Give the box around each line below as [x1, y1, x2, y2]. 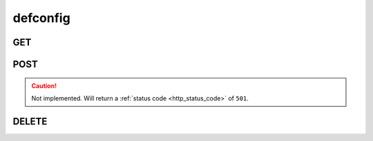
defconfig [12, 10, 70, 25]
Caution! [31, 81, 57, 89]
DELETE [12, 116, 48, 127]
